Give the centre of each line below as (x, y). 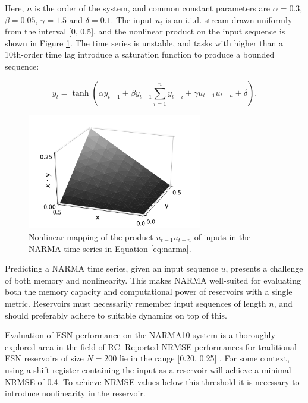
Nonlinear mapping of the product (91, 236)
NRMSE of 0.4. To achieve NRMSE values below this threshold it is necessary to (152, 381)
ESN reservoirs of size (44, 358)
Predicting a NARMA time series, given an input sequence (111, 268)
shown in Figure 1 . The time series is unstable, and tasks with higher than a (144, 42)
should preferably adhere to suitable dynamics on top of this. (116, 315)
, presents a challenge (264, 268)
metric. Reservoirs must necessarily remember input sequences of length (136, 303)
